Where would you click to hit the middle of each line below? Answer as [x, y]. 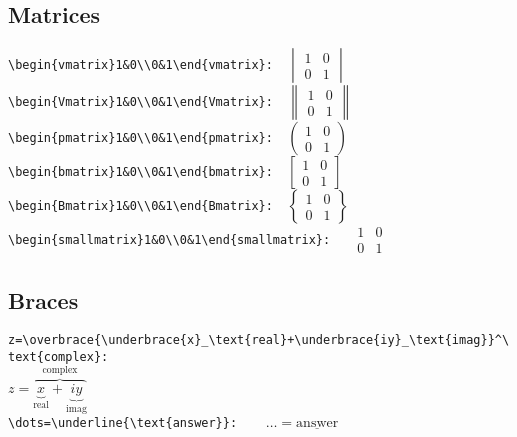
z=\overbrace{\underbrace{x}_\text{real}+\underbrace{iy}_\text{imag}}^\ [259, 340]
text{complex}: [58, 357]
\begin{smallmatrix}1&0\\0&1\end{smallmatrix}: [169, 239]
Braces [43, 299]
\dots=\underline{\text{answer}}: [123, 422]
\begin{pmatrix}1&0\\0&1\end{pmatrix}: [140, 138]
